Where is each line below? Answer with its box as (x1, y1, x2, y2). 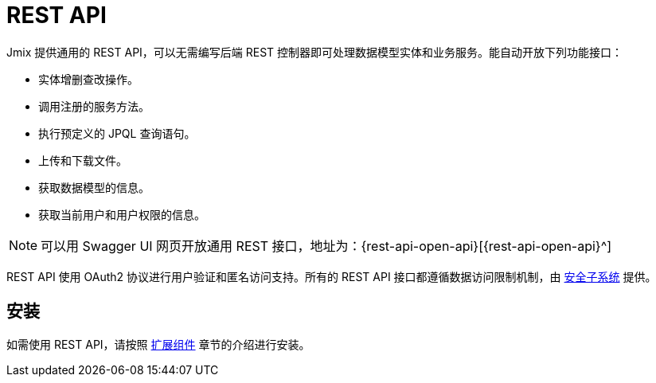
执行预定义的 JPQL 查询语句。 (38, 126, 196, 140)
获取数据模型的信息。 (38, 180, 150, 194)
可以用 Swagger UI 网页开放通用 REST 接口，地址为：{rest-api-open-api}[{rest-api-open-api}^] (41, 237, 612, 254)
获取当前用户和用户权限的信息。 (38, 207, 205, 221)
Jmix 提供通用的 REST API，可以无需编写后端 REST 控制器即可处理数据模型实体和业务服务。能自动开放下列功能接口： (6, 45, 623, 59)
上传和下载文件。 (38, 153, 127, 167)
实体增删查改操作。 (38, 72, 139, 86)
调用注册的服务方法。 (38, 99, 150, 113)
